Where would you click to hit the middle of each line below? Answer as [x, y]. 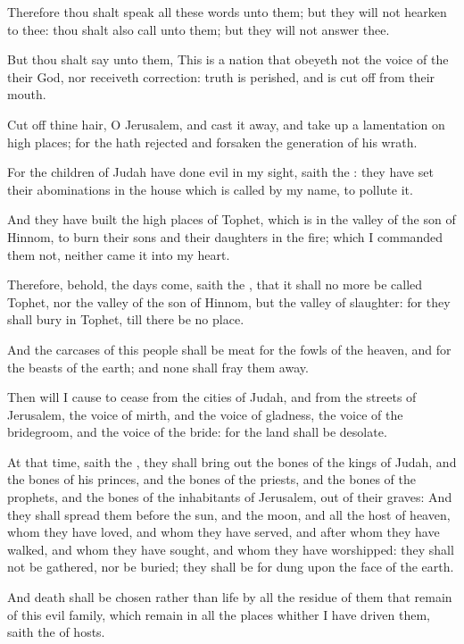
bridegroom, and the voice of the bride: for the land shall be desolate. [197, 432]
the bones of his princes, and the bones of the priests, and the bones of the [211, 479]
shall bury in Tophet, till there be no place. [126, 319]
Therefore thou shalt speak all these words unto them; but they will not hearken [227, 12]
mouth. [27, 94]
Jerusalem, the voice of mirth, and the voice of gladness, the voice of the [205, 414]
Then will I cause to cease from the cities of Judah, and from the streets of [212, 397]
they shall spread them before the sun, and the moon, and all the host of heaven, [229, 514]
